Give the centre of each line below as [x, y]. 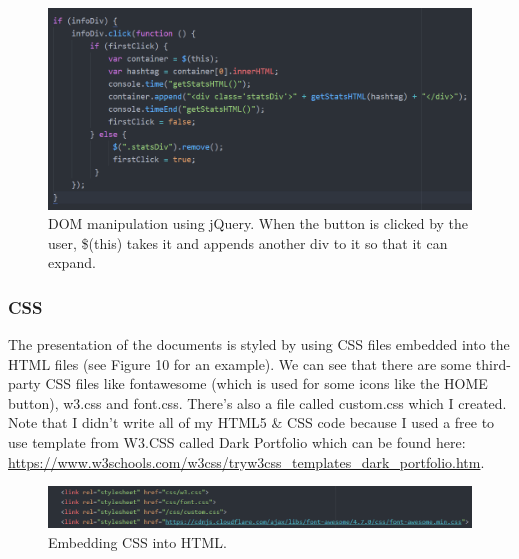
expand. [72, 262]
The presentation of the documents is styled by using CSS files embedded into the [259, 344]
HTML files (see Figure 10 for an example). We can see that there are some [240, 363]
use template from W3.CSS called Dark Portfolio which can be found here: [237, 442]
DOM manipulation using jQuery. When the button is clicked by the [258, 223]
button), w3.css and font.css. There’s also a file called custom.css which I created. [257, 402]
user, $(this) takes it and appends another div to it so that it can [248, 242]
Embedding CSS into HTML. [137, 541]
